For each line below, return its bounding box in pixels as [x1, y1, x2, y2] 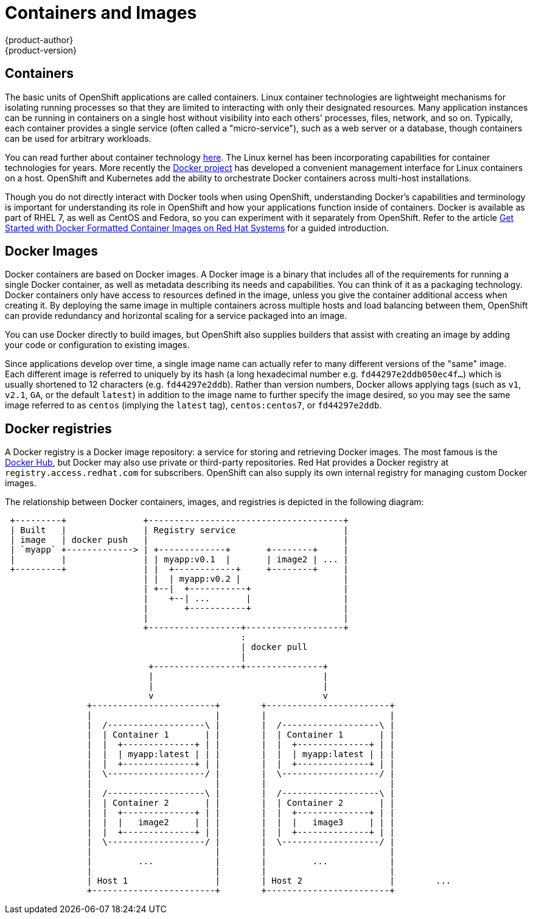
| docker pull [240, 642, 308, 652]
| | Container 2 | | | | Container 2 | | [86, 798, 395, 808]
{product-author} [5, 34, 74, 45]
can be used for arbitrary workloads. [5, 133, 152, 144]
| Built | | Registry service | [10, 525, 349, 536]
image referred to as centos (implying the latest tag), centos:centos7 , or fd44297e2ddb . [5, 400, 382, 411]
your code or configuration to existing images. [5, 340, 190, 351]
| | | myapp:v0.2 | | [143, 574, 349, 584]
